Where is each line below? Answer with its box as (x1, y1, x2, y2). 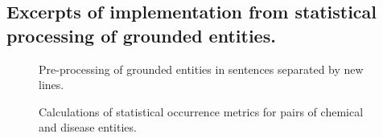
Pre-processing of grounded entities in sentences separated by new (39, 60, 364, 77)
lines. (39, 76, 64, 93)
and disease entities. (39, 119, 137, 136)
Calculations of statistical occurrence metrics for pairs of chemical (39, 103, 364, 120)
